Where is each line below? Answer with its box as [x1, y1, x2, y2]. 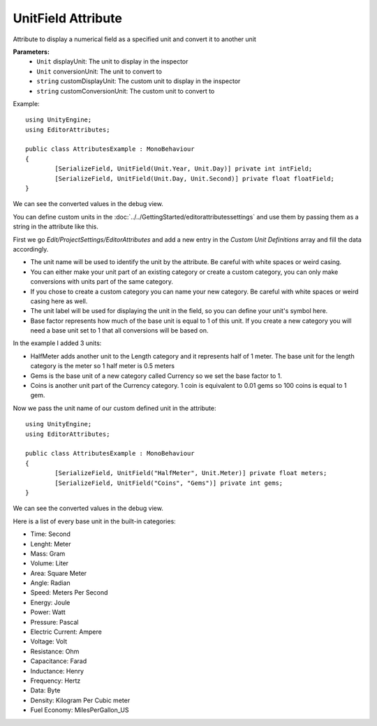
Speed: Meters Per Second [30, 588, 108, 597]
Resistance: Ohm [30, 647, 80, 655]
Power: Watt [30, 608, 66, 616]
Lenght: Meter [30, 539, 71, 548]
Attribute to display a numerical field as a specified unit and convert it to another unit [13, 35, 256, 43]
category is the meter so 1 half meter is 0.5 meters [30, 362, 175, 370]
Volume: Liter [30, 559, 69, 567]
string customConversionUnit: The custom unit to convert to [36, 87, 215, 95]
